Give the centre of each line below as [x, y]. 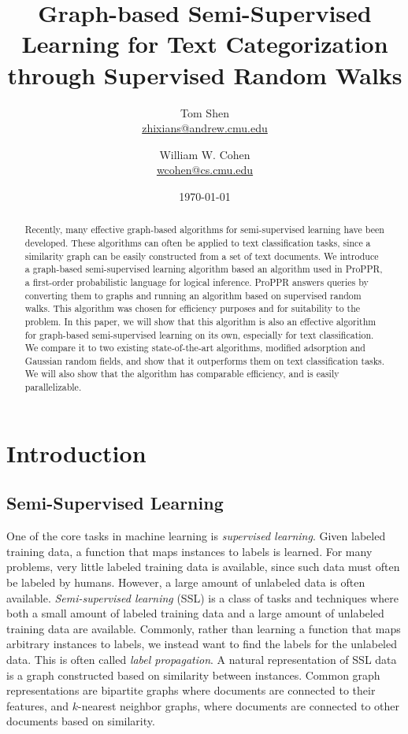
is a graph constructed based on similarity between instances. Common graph [193, 675]
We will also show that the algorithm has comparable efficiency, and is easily [182, 374]
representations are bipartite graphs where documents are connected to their [191, 690]
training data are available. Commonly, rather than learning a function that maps [204, 628]
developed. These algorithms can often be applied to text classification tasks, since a [198, 242]
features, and [38, 705]
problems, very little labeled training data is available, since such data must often [203, 567]
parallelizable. [53, 387]
